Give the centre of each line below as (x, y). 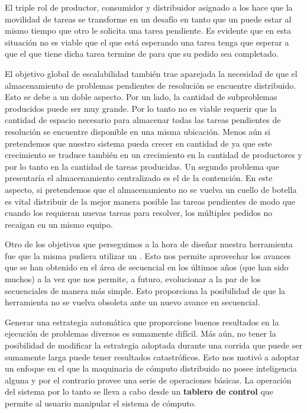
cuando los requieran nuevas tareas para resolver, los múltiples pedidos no (139, 213)
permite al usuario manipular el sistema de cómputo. (101, 403)
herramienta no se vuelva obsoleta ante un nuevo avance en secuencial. (133, 302)
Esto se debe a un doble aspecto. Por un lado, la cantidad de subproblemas (141, 97)
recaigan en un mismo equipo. (59, 224)
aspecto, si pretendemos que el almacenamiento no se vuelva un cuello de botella (151, 189)
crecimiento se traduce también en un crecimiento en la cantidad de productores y (153, 155)
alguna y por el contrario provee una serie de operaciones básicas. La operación (148, 380)
